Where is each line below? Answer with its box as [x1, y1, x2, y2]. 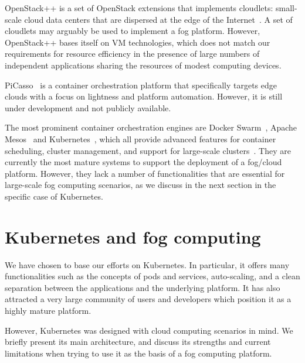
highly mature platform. [5, 304, 91, 316]
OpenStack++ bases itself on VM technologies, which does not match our [5, 36, 270, 48]
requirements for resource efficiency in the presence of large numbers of [5, 47, 260, 60]
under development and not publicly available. [5, 101, 171, 114]
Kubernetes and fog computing [5, 224, 261, 248]
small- [276, 2, 297, 13]
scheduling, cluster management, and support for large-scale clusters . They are [5, 144, 291, 156]
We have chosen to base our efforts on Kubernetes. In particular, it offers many [5, 258, 290, 270]
